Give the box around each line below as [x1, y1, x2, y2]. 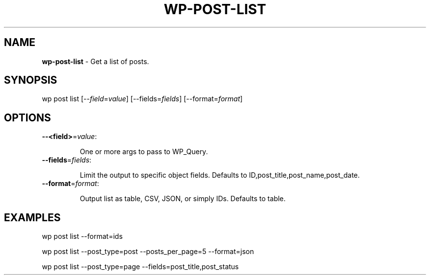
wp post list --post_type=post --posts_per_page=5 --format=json [42, 247, 254, 256]
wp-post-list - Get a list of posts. [42, 57, 149, 66]
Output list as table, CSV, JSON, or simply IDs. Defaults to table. [80, 194, 286, 203]
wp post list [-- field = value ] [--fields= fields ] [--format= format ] [42, 94, 243, 103]
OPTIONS [4, 111, 51, 124]
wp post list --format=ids [42, 232, 123, 241]
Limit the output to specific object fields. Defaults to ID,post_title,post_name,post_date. [80, 171, 360, 180]
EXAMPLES [4, 211, 61, 224]
